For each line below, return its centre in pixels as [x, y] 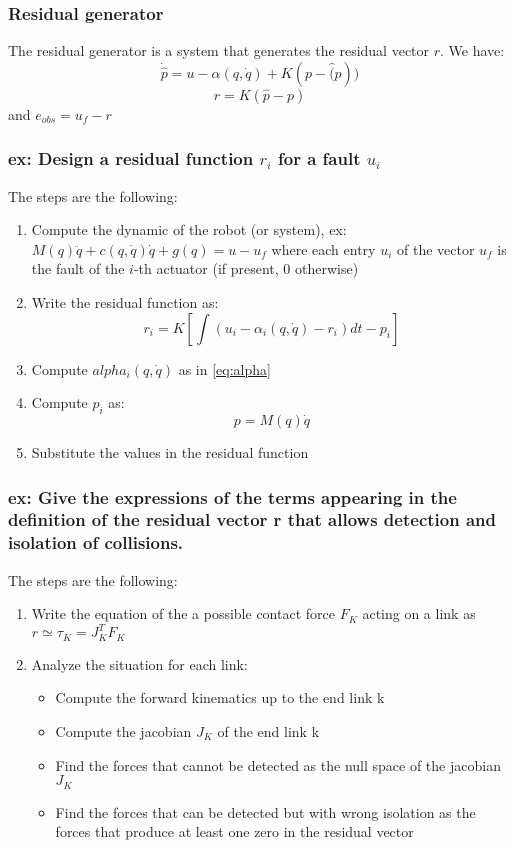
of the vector [436, 248]
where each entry [323, 248]
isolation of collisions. [96, 542]
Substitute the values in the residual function [170, 451]
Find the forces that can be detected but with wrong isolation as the [265, 811]
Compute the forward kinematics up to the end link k [220, 697]
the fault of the [78, 268]
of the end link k [268, 730]
